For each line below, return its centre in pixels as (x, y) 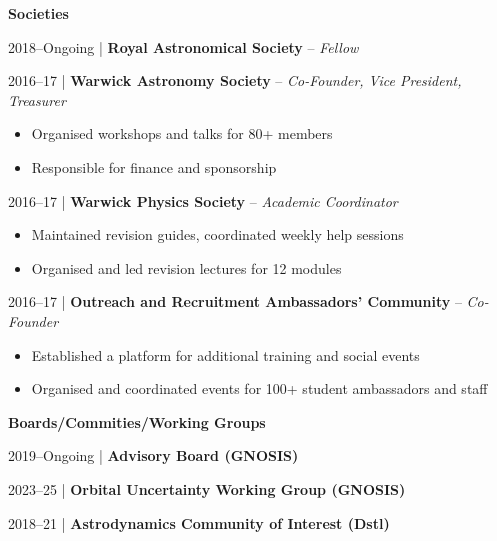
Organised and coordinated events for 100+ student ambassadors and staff (259, 388)
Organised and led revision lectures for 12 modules (186, 267)
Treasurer (37, 99)
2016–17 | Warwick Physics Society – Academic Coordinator (203, 200)
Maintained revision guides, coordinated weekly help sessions (217, 234)
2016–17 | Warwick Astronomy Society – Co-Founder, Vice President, (235, 80)
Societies (38, 13)
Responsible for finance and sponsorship (154, 166)
